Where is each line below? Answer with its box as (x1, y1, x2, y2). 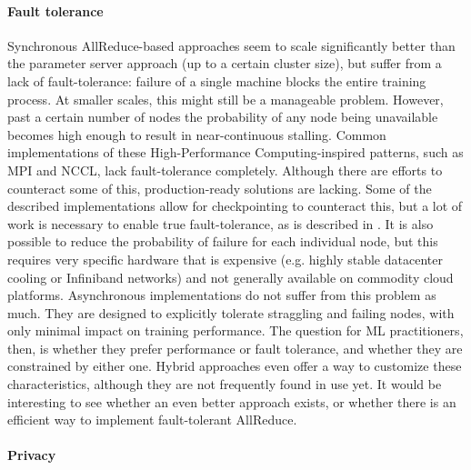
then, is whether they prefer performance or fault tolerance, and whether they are (7, 338, 463, 357)
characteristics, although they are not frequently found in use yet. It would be (7, 375, 442, 394)
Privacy (7, 445, 56, 465)
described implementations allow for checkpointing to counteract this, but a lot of (7, 196, 463, 215)
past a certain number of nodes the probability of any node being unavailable (7, 107, 438, 126)
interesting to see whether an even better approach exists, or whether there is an (7, 392, 456, 411)
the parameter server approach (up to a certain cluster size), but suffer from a (7, 54, 442, 73)
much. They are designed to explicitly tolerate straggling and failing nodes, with (7, 303, 455, 322)
